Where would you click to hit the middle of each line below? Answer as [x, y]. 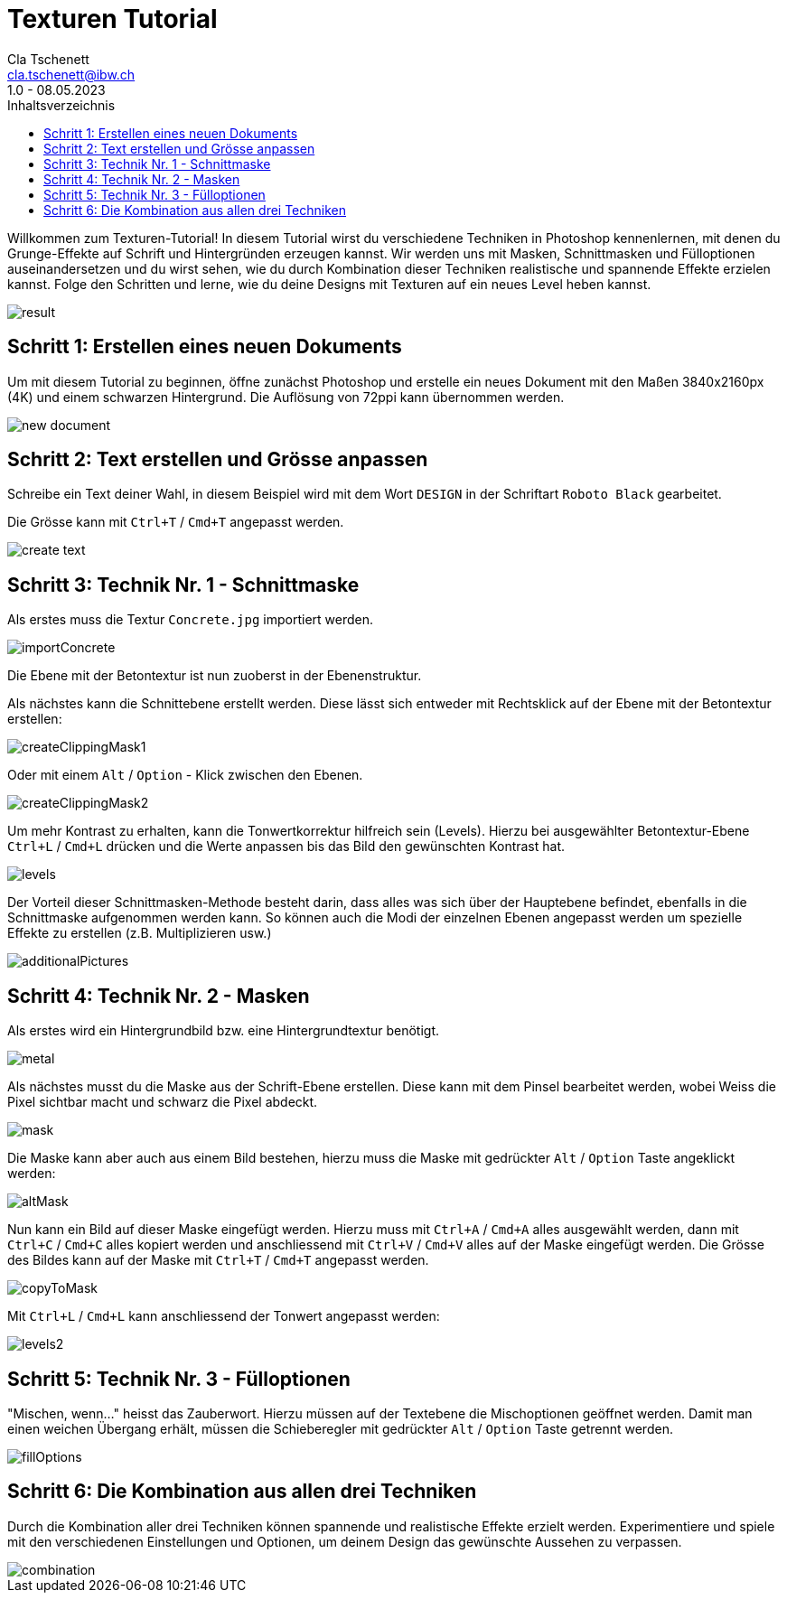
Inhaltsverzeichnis [61, 105]
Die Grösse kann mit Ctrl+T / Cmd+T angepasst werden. [176, 522]
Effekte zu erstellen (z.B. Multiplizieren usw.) [140, 933]
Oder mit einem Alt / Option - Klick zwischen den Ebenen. [185, 775]
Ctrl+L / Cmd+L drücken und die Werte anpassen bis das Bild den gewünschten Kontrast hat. [286, 847]
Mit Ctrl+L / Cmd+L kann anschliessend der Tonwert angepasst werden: [224, 1316]
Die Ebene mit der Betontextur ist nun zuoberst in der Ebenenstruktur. [215, 676]
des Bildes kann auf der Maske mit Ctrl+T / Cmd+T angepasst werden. [218, 1260]
